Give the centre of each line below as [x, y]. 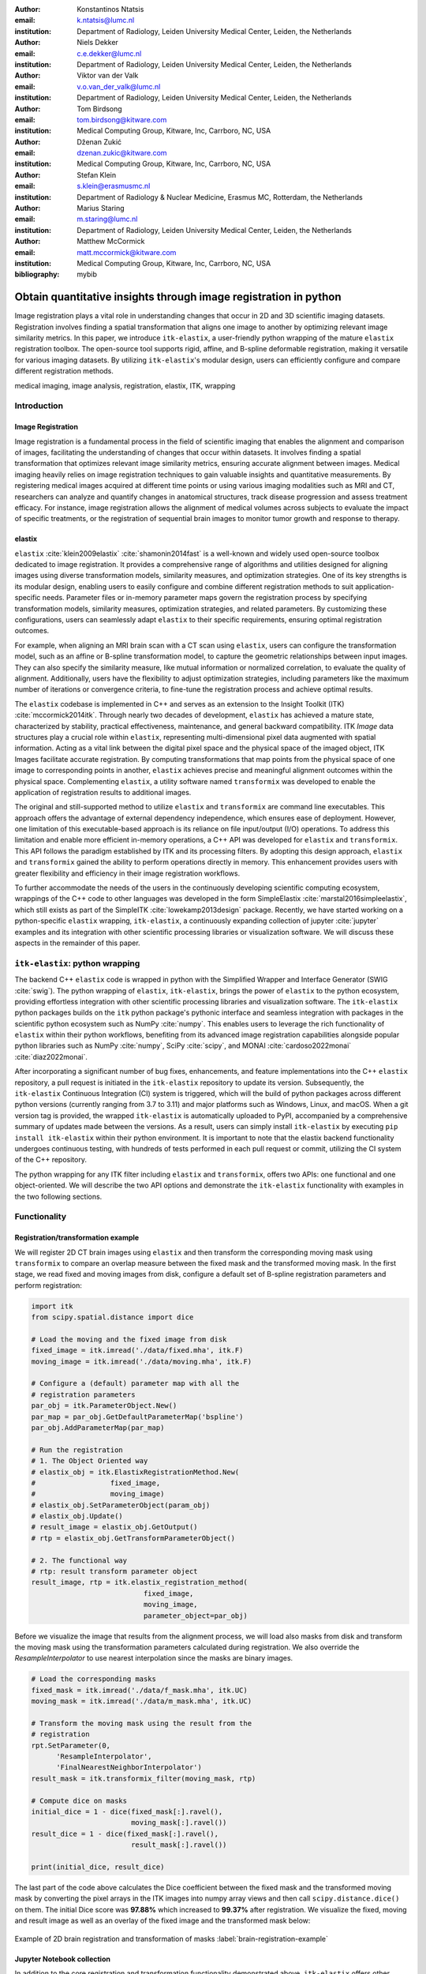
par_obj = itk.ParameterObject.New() [104, 1406]
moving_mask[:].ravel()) [179, 1823]
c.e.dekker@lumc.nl [109, 53]
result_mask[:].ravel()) [179, 1845]
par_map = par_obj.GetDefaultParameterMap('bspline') [137, 1417]
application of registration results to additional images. [103, 792]
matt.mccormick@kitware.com [127, 252]
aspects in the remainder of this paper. [78, 943]
